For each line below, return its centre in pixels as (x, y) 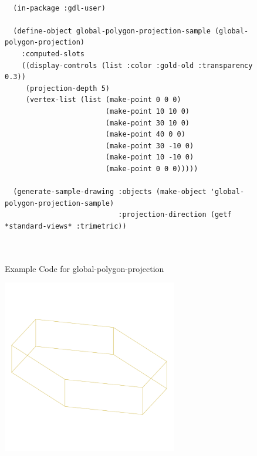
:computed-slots (53, 54)
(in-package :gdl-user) (59, 8)
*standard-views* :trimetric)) (66, 226)
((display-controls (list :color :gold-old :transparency (137, 65)
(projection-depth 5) (67, 88)
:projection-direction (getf (175, 215)
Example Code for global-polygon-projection (84, 268)
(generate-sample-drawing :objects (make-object (110, 192)
